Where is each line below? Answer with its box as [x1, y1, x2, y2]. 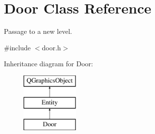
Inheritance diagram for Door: [4, 59, 93, 69]
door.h [42, 42, 61, 52]
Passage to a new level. [4, 26, 72, 36]
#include [4, 42, 31, 52]
